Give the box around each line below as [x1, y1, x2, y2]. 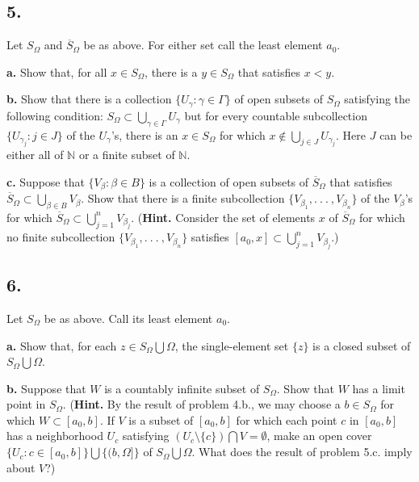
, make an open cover [266, 427, 372, 444]
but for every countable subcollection [184, 107, 367, 124]
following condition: [6, 107, 103, 124]
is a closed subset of [312, 337, 411, 354]
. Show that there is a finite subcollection [81, 190, 285, 207]
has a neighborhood [6, 427, 103, 444]
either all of [6, 146, 64, 163]
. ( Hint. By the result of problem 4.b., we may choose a [62, 396, 341, 413]
